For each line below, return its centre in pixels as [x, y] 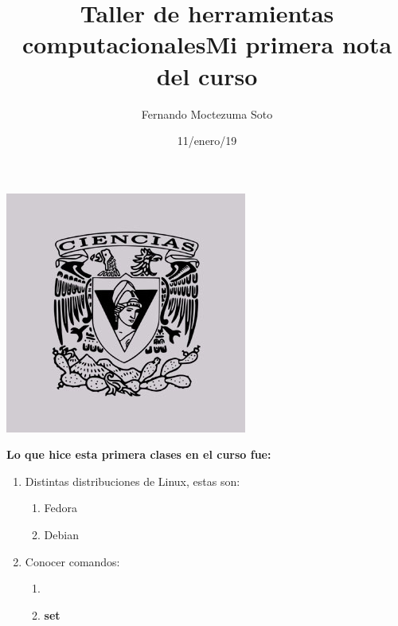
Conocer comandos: [72, 561]
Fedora [61, 508]
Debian [61, 535]
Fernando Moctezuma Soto [207, 113]
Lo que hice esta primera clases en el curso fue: [139, 454]
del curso [207, 75]
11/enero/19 [207, 141]
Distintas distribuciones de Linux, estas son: [133, 481]
